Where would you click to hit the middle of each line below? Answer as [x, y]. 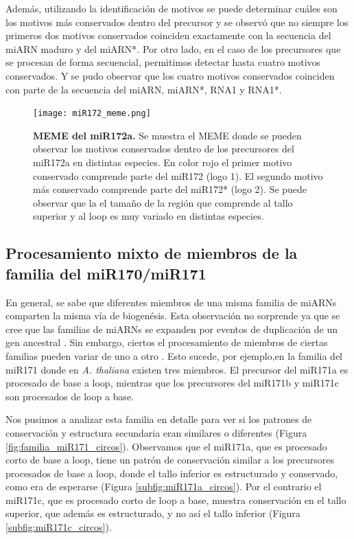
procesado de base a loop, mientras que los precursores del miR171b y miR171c [172, 383]
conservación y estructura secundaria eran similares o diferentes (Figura [156, 432]
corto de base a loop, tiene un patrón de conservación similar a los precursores [170, 460]
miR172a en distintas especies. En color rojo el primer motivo [163, 162]
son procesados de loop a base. [70, 396]
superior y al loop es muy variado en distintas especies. [149, 216]
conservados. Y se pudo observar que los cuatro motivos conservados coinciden [170, 75]
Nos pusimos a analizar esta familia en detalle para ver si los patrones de [159, 419]
